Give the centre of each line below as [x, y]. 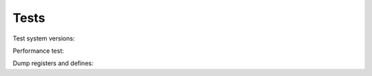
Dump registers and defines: [53, 63]
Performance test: [39, 51]
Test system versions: [44, 38]
